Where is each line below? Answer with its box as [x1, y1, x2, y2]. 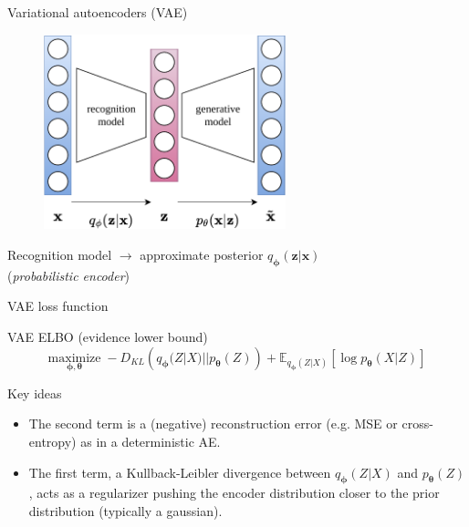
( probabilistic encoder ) [7, 265, 130, 284]
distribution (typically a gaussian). [28, 501, 223, 520]
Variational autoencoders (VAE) [7, 3, 188, 21]
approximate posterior [140, 244, 264, 263]
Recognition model [7, 244, 112, 263]
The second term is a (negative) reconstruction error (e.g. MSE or [28, 414, 398, 433]
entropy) [28, 431, 77, 450]
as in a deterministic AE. [80, 431, 221, 450]
